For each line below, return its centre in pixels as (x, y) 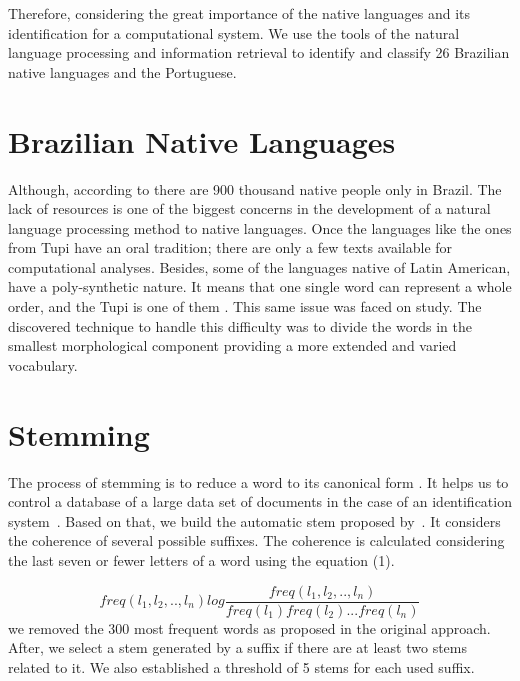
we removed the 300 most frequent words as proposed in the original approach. (249, 627)
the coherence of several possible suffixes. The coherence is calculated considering (256, 540)
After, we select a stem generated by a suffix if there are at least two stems (237, 647)
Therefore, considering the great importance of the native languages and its (239, 13)
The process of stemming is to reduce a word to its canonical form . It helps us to (258, 481)
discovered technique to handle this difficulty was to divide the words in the (240, 325)
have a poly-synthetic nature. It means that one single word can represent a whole (260, 286)
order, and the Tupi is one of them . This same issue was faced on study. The (245, 306)
